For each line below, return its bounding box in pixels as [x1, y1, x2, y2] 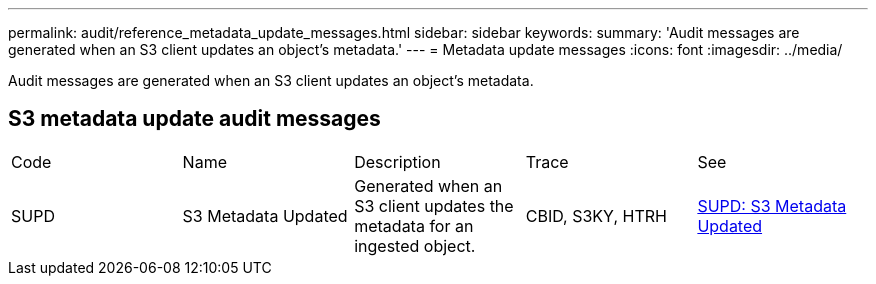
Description [354, 151, 441, 172]
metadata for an [354, 215, 474, 236]
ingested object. [354, 235, 476, 256]
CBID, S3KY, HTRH [525, 205, 667, 226]
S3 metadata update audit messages [8, 106, 381, 132]
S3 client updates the [354, 195, 514, 216]
